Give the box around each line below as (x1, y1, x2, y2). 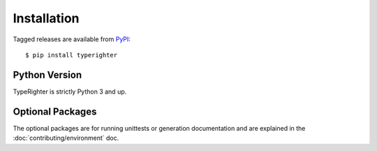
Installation (13, 10, 80, 26)
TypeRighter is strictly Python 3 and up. (13, 87, 127, 96)
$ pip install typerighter (25, 51, 118, 59)
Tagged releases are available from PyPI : (13, 35, 131, 43)
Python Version (13, 69, 82, 80)
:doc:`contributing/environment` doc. (13, 134, 119, 143)
